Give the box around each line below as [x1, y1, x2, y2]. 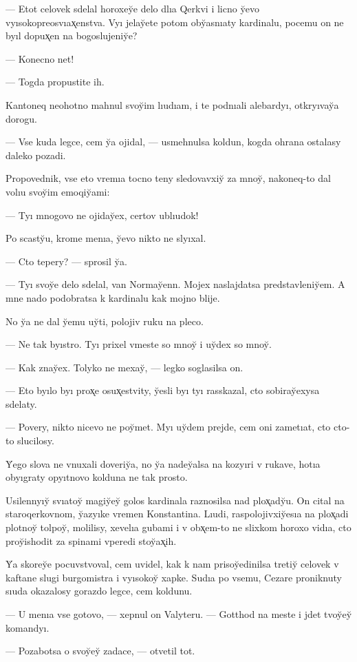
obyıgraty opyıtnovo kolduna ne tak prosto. [6, 470, 188, 484]
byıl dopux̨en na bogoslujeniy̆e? [6, 28, 138, 43]
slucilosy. [17, 433, 54, 448]
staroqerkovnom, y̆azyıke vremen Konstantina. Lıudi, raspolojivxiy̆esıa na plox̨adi [6, 506, 349, 521]
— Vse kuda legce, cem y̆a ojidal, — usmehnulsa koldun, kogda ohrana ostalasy [6, 134, 341, 149]
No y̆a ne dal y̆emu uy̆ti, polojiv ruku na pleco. [6, 313, 204, 328]
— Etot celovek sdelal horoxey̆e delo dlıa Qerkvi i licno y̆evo [6, 1, 259, 15]
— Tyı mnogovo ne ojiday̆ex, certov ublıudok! [6, 207, 199, 222]
